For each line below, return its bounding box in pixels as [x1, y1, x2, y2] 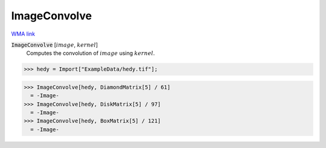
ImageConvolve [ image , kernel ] [11, 41, 98, 48]
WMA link [11, 30, 36, 37]
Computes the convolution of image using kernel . [26, 50, 155, 57]
